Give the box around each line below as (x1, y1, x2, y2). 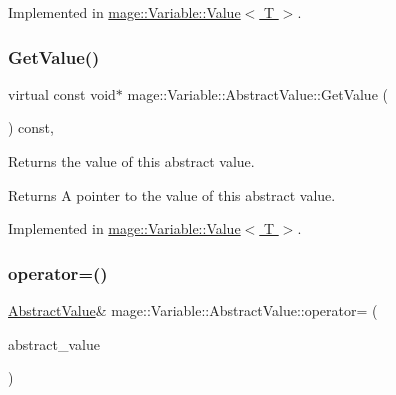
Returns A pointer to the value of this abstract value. (8, 184, 336, 205)
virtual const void (8, 83, 116, 104)
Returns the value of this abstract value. (8, 151, 255, 171)
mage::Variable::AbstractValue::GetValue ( (127, 83, 388, 104)
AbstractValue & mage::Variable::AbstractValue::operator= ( (8, 300, 378, 320)
